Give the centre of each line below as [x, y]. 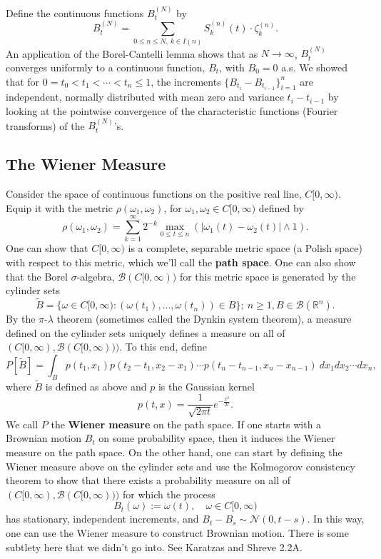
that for [23, 81]
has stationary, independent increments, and [102, 519]
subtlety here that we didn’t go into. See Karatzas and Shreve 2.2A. [154, 547]
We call [22, 424]
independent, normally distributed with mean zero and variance [145, 97]
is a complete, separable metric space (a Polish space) [245, 248]
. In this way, [336, 519]
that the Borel [37, 276]
